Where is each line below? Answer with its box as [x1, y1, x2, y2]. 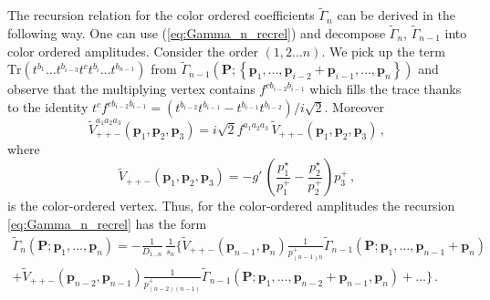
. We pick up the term [321, 41, 445, 60]
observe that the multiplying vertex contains [7, 79, 255, 98]
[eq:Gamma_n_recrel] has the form [7, 213, 207, 233]
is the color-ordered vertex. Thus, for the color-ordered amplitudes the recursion [7, 196, 455, 215]
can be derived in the [337, 5, 455, 25]
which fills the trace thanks [309, 79, 462, 98]
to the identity [7, 98, 89, 117]
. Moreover [324, 98, 384, 117]
